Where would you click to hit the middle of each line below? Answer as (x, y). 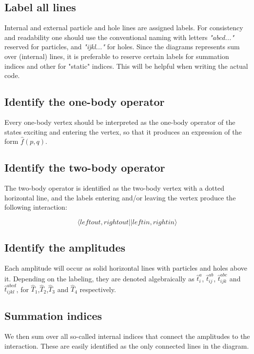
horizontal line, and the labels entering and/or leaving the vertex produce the (120, 197)
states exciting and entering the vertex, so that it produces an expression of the (123, 131)
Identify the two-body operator (85, 167)
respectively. (98, 289)
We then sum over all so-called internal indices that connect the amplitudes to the (127, 336)
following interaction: (36, 207)
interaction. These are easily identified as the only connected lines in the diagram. (127, 345)
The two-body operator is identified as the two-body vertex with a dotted (114, 187)
